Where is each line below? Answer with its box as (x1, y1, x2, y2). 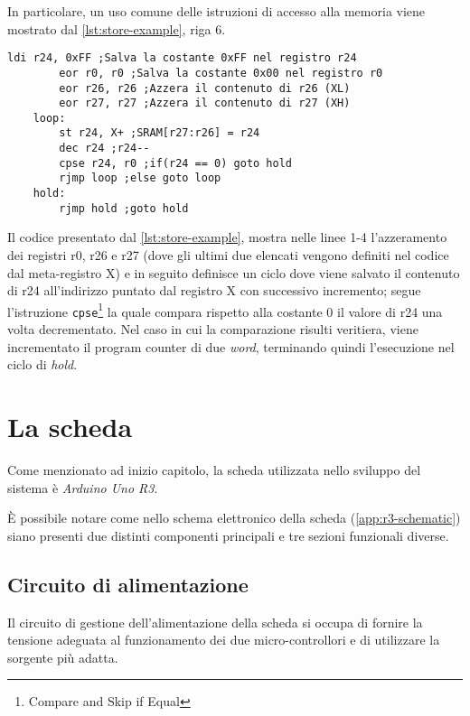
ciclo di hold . (7, 355, 78, 374)
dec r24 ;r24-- (59, 142, 150, 155)
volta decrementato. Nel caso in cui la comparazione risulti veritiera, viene (7, 320, 418, 339)
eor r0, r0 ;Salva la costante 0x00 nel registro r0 (59, 66, 383, 79)
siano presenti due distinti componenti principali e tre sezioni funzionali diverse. (7, 525, 449, 544)
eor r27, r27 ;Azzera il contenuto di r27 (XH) (59, 97, 351, 110)
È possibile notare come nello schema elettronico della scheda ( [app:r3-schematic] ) (7, 508, 461, 527)
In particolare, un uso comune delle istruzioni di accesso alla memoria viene (7, 2, 426, 20)
